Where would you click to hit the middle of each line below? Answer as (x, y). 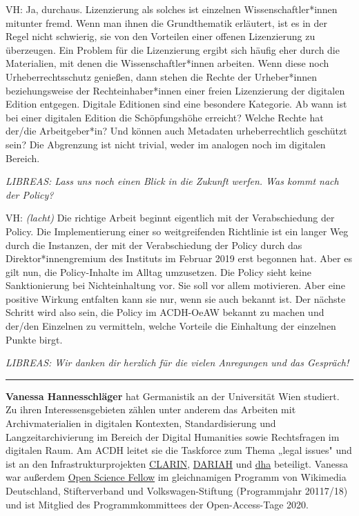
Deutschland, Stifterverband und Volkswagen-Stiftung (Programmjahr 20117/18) (177, 490)
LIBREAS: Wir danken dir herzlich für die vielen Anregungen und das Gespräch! (177, 363)
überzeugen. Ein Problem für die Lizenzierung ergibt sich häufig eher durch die (173, 49)
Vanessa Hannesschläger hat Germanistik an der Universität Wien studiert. (173, 396)
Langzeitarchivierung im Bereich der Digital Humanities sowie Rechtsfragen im (173, 436)
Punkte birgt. (34, 339)
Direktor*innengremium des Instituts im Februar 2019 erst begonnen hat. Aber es (179, 258)
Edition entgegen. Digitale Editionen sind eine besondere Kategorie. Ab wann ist (176, 104)
